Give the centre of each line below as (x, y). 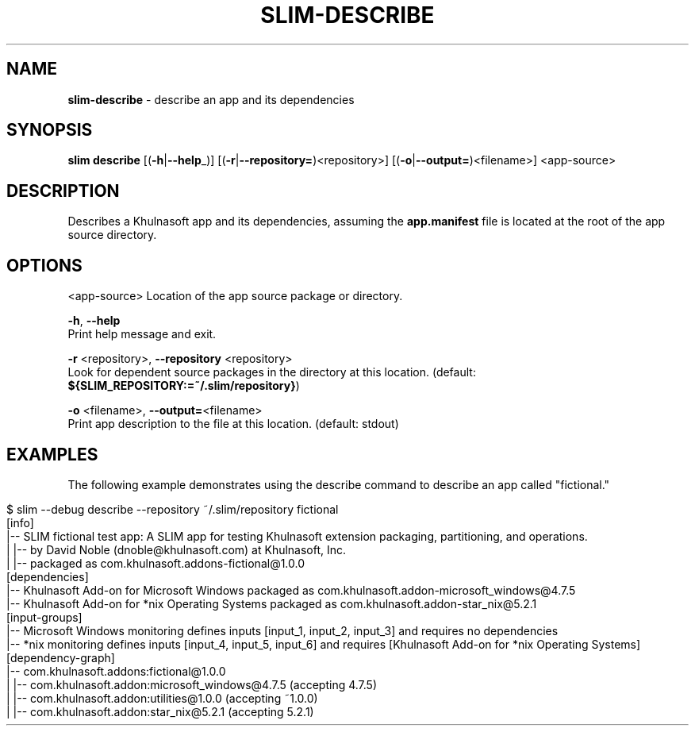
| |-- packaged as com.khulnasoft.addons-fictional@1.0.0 (156, 563)
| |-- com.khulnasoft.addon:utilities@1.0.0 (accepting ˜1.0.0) (162, 698)
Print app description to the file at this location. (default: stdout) (233, 424)
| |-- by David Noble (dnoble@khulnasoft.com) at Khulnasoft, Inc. (177, 549)
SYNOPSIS (50, 130)
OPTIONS (44, 265)
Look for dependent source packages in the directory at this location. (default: (272, 372)
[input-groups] (44, 617)
